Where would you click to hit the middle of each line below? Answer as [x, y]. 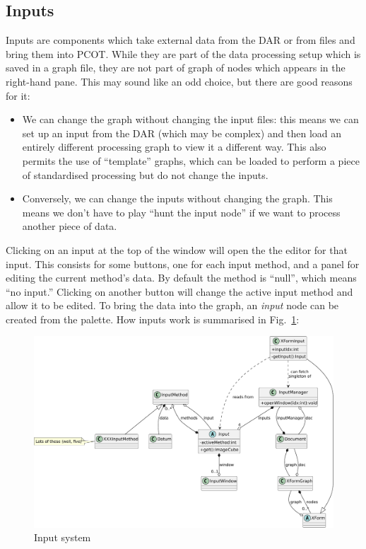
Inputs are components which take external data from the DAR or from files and [181, 40]
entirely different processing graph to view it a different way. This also [174, 147]
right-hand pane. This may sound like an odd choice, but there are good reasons [179, 81]
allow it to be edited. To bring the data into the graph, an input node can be [172, 305]
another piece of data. [70, 226]
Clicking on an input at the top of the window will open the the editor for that [177, 249]
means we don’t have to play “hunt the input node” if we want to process [181, 212]
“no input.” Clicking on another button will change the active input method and [179, 291]
